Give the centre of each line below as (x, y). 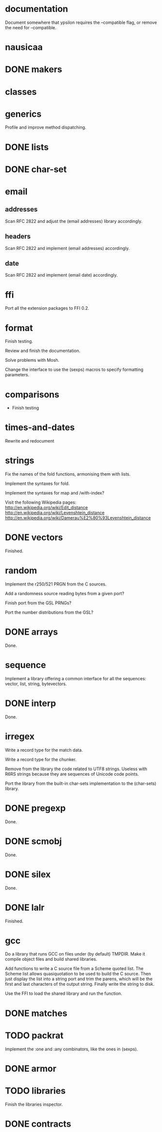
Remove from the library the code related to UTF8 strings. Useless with (76, 769)
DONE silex (28, 874)
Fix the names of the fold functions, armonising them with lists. (68, 474)
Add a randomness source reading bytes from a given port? (65, 593)
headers (18, 237)
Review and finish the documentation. (43, 351)
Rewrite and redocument (30, 441)
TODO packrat (34, 1035)
